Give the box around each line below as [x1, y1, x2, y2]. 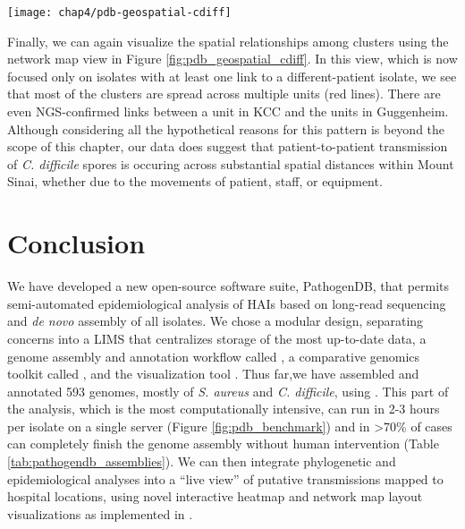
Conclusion [7, 225, 146, 261]
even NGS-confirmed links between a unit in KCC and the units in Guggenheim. [7, 102, 449, 121]
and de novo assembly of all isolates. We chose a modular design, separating [7, 311, 424, 330]
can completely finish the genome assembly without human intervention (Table [7, 434, 439, 453]
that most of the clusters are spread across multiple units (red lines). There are [7, 84, 441, 103]
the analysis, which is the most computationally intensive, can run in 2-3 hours [7, 399, 440, 418]
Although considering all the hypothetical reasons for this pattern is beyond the [7, 119, 445, 138]
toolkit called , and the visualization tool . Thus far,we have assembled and [7, 364, 419, 383]
